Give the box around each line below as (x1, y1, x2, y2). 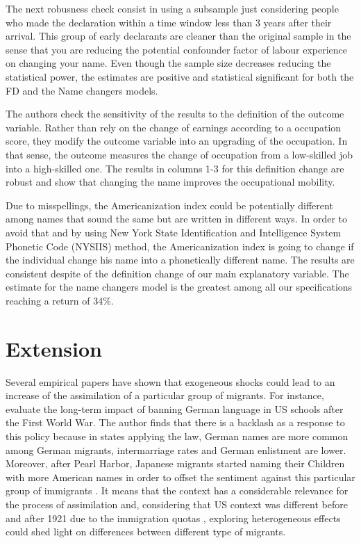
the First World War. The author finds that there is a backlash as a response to (6, 415, 345, 430)
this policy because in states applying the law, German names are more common (6, 428, 349, 443)
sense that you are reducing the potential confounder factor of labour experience (6, 42, 347, 56)
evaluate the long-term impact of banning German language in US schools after (6, 401, 344, 416)
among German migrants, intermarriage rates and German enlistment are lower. (6, 442, 346, 457)
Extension (6, 334, 102, 362)
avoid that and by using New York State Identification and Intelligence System (6, 225, 342, 239)
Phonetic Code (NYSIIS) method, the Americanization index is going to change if (6, 238, 354, 253)
